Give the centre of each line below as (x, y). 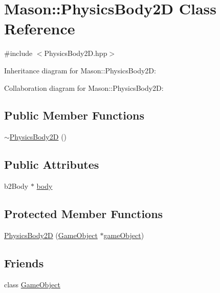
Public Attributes (52, 164)
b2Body (16, 186)
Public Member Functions (74, 115)
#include (18, 53)
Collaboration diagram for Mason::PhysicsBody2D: (84, 87)
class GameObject (32, 284)
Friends (24, 262)
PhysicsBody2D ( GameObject (51, 235)
